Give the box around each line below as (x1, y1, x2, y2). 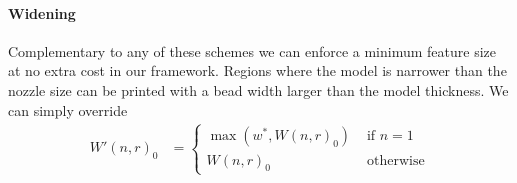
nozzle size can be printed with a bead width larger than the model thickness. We (8, 79, 509, 100)
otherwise (366, 153, 425, 168)
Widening (8, 2, 76, 23)
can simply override (8, 99, 128, 120)
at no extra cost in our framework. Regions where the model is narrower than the (8, 60, 507, 81)
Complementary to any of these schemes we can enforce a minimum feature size (8, 40, 496, 61)
